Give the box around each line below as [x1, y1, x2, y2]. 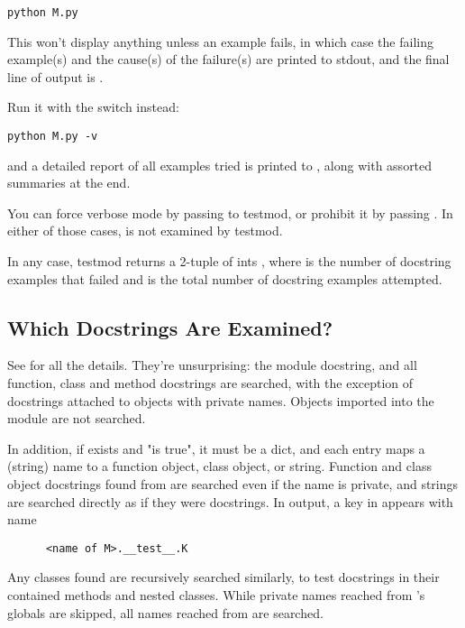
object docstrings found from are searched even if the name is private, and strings [7, 475, 459, 494]
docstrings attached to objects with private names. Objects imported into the [7, 391, 434, 410]
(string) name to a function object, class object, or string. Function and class [7, 457, 432, 476]
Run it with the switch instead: [7, 97, 179, 116]
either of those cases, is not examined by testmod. [7, 221, 283, 240]
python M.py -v [7, 130, 98, 143]
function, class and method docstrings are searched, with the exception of [7, 374, 414, 392]
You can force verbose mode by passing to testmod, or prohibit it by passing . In [7, 203, 453, 222]
